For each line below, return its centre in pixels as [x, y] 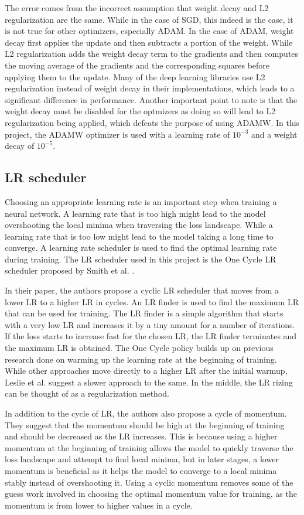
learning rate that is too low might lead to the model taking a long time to [139, 236]
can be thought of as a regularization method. [87, 393]
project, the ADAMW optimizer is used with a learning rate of [117, 134]
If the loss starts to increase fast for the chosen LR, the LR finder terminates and [151, 336]
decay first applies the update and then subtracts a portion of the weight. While [149, 42]
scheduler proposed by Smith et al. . [70, 270]
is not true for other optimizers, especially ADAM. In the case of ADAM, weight [149, 31]
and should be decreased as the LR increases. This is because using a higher [141, 436]
